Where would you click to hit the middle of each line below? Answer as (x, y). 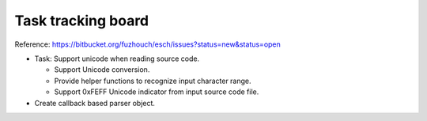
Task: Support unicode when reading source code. (117, 59)
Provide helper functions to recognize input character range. (153, 81)
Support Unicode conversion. (102, 70)
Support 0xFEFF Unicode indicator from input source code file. (157, 92)
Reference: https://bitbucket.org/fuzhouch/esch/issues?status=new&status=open (147, 44)
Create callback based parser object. (95, 103)
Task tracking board (82, 21)
